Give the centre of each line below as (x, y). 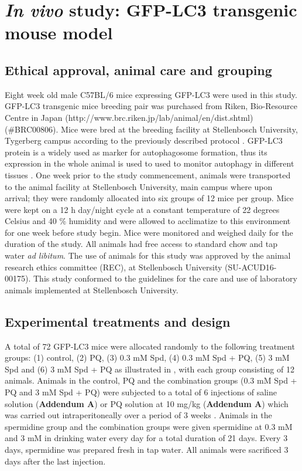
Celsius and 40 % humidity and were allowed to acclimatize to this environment (148, 221)
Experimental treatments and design (118, 321)
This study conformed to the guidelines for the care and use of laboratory (165, 278)
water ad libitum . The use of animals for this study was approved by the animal (148, 255)
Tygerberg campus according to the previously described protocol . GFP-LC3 (144, 140)
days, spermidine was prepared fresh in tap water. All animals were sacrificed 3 (147, 449)
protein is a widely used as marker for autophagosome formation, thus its (136, 152)
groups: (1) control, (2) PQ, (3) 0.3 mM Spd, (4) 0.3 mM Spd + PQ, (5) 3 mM (147, 358)
